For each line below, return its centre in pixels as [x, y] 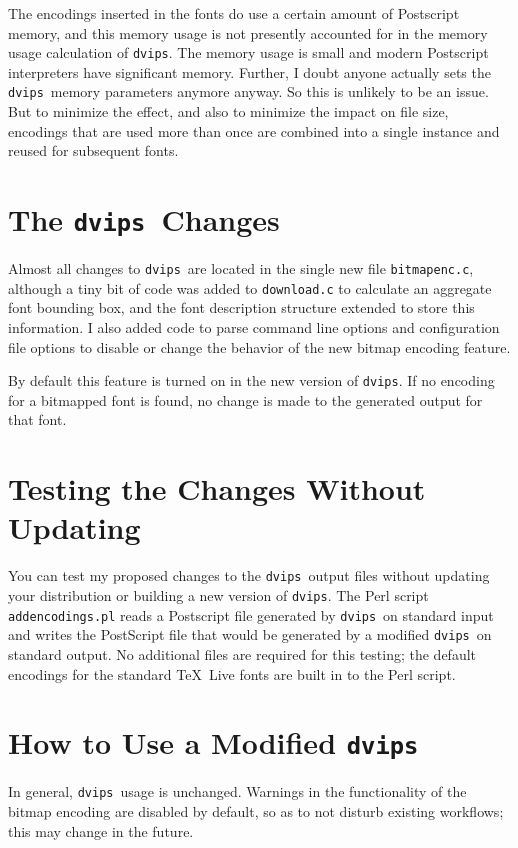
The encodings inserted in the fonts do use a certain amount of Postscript [234, 13]
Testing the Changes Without [217, 488]
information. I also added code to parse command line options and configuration [254, 327]
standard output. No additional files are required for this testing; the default [242, 654]
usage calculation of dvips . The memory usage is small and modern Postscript [248, 52]
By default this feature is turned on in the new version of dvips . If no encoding [251, 380]
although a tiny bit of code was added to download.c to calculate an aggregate [250, 287]
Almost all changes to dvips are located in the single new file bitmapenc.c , [241, 268]
